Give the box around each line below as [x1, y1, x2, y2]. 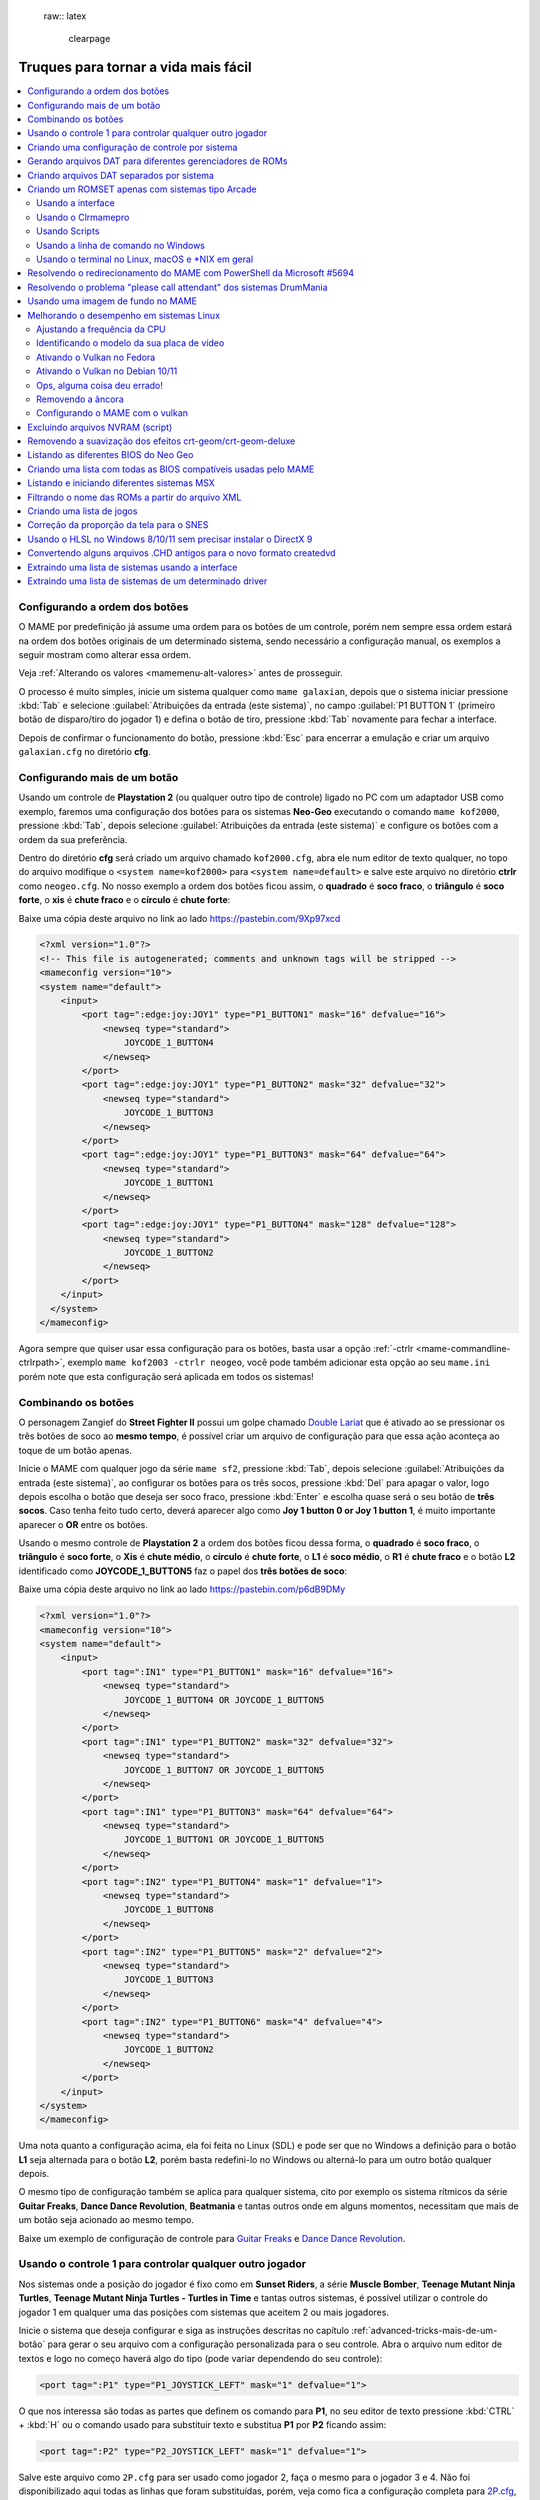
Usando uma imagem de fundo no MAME [27, 295, 197, 307]
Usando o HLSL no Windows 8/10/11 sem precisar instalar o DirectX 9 [27, 533, 313, 545]
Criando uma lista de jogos [27, 505, 138, 517]
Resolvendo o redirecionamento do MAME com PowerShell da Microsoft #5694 [27, 267, 355, 279]
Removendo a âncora [36, 393, 124, 405]
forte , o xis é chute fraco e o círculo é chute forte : [18, 894, 231, 906]
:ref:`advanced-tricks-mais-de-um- [351, 2324, 498, 2336]
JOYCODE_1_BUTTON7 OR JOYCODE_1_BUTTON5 [123, 1764, 325, 1775]
